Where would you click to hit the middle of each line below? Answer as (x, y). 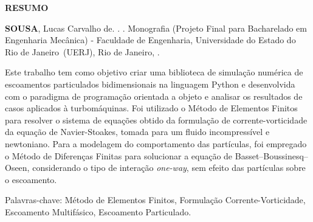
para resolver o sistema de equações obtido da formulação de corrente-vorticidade (156, 120)
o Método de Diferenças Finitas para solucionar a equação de (119, 155)
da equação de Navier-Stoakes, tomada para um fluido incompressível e (137, 132)
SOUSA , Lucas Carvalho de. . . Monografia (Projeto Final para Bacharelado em (156, 28)
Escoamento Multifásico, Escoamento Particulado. (98, 211)
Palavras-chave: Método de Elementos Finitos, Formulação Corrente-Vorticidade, (155, 200)
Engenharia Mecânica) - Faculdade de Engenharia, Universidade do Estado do (150, 40)
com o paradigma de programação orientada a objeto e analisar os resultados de (154, 96)
